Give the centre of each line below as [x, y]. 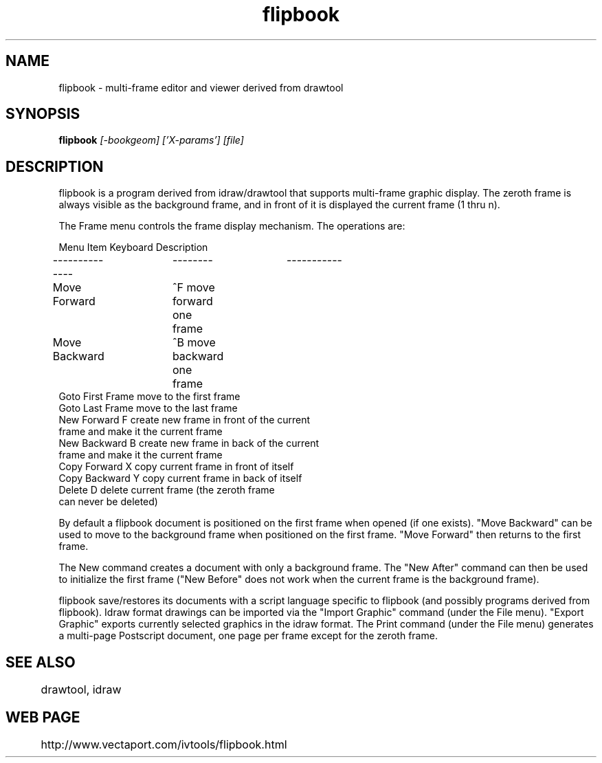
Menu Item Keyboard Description [133, 247]
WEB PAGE [43, 717]
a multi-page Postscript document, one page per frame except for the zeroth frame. [248, 636]
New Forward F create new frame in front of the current [185, 420]
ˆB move [194, 343]
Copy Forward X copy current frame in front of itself [176, 467]
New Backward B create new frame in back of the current [189, 443]
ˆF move [193, 288]
